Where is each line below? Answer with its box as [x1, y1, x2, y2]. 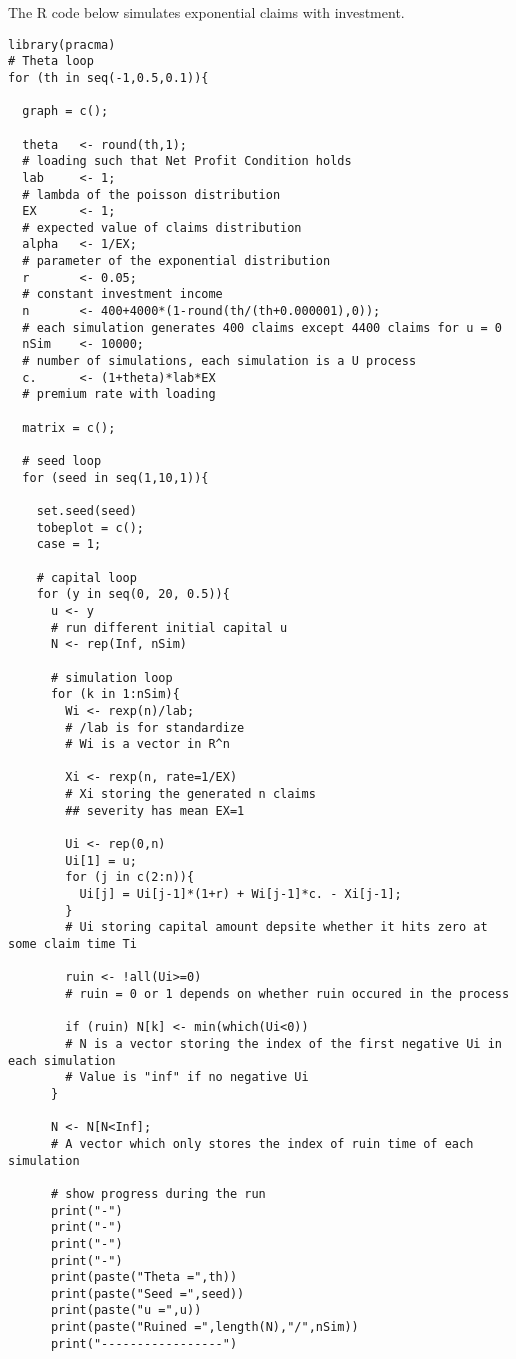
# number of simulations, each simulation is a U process [22, 354, 417, 369]
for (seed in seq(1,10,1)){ [22, 470, 209, 485]
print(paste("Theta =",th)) [50, 1270, 238, 1285]
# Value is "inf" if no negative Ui [65, 1070, 309, 1085]
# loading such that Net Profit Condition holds [22, 154, 352, 169]
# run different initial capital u [50, 620, 288, 635]
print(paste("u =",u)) [50, 1303, 202, 1318]
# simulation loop [50, 670, 173, 685]
